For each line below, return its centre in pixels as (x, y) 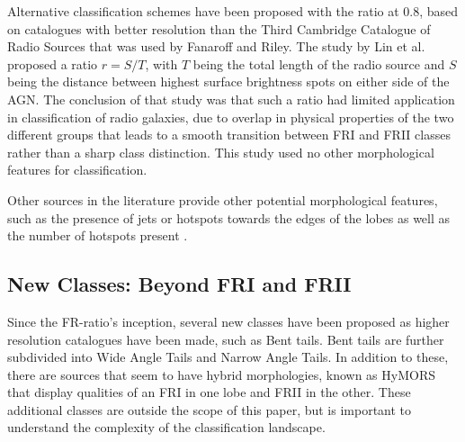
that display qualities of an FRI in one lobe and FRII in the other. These (209, 392)
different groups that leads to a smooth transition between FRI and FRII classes (229, 135)
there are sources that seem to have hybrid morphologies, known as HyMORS (221, 374)
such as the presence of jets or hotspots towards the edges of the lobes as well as (229, 217)
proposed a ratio (53, 63)
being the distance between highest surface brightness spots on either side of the (228, 81)
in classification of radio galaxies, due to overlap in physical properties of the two (231, 117)
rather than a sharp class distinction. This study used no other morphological (221, 152)
